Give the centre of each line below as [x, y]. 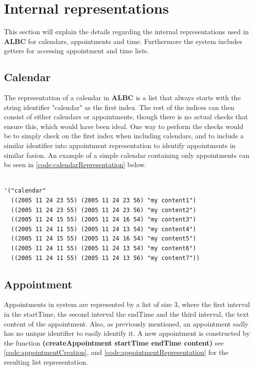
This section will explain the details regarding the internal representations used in [127, 32]
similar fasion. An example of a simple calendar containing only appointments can [127, 155]
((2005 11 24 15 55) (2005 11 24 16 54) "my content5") [104, 239]
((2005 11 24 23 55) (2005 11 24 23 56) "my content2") [104, 210]
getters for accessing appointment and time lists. [76, 51]
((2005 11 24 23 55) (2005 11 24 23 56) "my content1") [104, 201]
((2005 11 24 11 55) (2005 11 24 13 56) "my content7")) [105, 258]
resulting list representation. [46, 361]
